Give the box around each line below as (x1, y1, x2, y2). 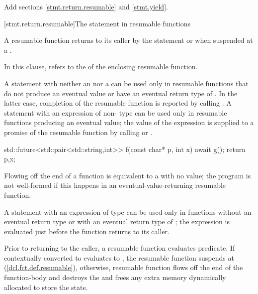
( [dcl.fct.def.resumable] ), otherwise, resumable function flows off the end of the (4, 262, 243, 273)
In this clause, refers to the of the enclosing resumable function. (4, 61, 198, 72)
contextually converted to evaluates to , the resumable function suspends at (4, 252, 234, 263)
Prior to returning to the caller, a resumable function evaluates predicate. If (4, 243, 235, 253)
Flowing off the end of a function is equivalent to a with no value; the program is (4, 170, 251, 180)
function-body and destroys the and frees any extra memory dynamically (4, 272, 226, 283)
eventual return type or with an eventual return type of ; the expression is (4, 216, 230, 227)
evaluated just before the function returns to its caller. (4, 226, 170, 236)
